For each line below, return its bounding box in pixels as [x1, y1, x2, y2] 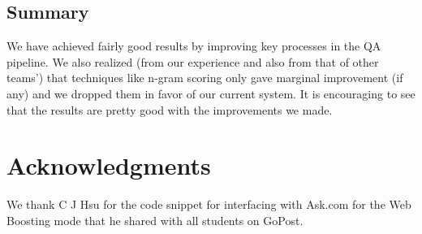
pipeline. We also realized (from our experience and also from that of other [6, 53, 379, 70]
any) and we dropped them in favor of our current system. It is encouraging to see [6, 84, 416, 102]
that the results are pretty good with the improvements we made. [6, 101, 333, 118]
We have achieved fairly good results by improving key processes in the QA [6, 37, 381, 54]
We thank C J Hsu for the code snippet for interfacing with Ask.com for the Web [6, 196, 411, 213]
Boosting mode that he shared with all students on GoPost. [6, 211, 304, 228]
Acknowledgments [6, 149, 211, 182]
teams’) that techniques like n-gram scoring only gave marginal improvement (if [6, 69, 403, 86]
